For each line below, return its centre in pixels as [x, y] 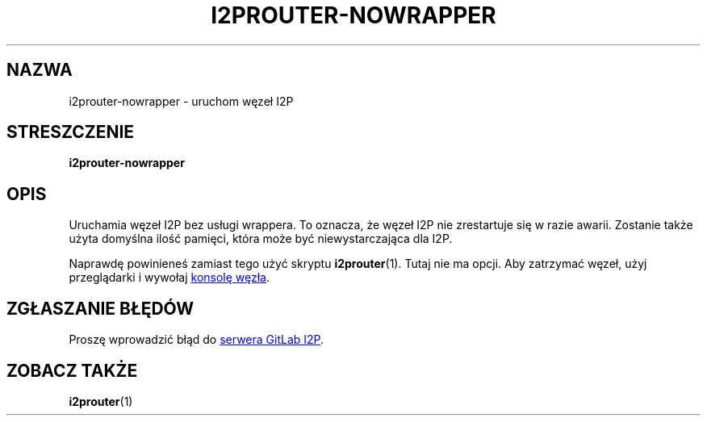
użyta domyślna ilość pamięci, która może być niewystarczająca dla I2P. [261, 239]
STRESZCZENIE [71, 132]
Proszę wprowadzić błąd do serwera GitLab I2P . [197, 340]
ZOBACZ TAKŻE [72, 370]
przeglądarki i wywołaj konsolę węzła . [169, 278]
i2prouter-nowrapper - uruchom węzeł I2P [181, 101]
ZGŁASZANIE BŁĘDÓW [100, 308]
